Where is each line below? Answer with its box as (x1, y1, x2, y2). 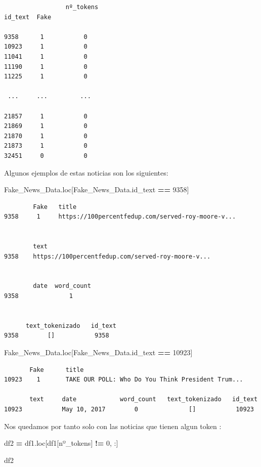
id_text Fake (4, 13, 52, 21)
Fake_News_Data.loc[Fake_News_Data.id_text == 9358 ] (4, 184, 189, 195)
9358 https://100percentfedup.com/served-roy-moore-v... (4, 252, 211, 260)
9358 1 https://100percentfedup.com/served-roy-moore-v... (4, 213, 236, 221)
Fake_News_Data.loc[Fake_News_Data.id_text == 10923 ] (4, 347, 193, 357)
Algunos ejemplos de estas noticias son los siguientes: (4, 167, 168, 178)
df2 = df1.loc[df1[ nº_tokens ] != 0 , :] (4, 438, 118, 448)
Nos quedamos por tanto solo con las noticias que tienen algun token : (4, 420, 222, 431)
